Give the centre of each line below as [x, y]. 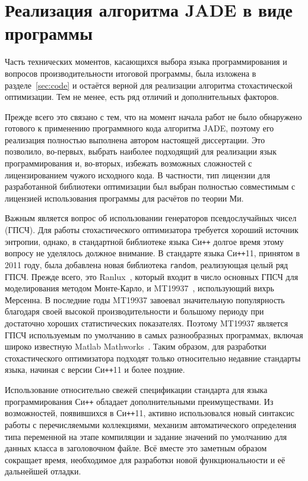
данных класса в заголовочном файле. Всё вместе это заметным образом [136, 448]
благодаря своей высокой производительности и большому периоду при [134, 311]
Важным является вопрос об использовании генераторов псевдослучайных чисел [151, 218]
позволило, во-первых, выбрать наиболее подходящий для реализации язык [141, 151]
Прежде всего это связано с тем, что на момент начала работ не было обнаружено [153, 116]
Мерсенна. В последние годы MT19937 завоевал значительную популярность [145, 299]
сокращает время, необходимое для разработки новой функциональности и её [145, 459]
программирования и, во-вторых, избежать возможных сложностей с [128, 163]
